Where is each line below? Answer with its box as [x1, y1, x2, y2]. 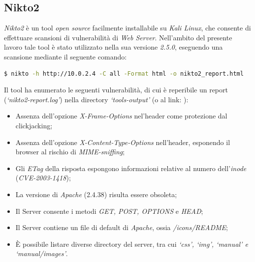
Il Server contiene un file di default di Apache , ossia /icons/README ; [15, 222, 228, 233]
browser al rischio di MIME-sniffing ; [15, 146, 125, 157]
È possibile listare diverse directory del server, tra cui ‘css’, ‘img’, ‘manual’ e [15, 238, 248, 249]
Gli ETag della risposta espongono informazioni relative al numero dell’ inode [15, 163, 247, 173]
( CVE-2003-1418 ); [15, 173, 71, 183]
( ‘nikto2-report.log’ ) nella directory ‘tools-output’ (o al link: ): [4, 94, 189, 104]
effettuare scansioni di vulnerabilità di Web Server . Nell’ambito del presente [4, 32, 232, 42]
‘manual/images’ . [15, 248, 68, 259]
